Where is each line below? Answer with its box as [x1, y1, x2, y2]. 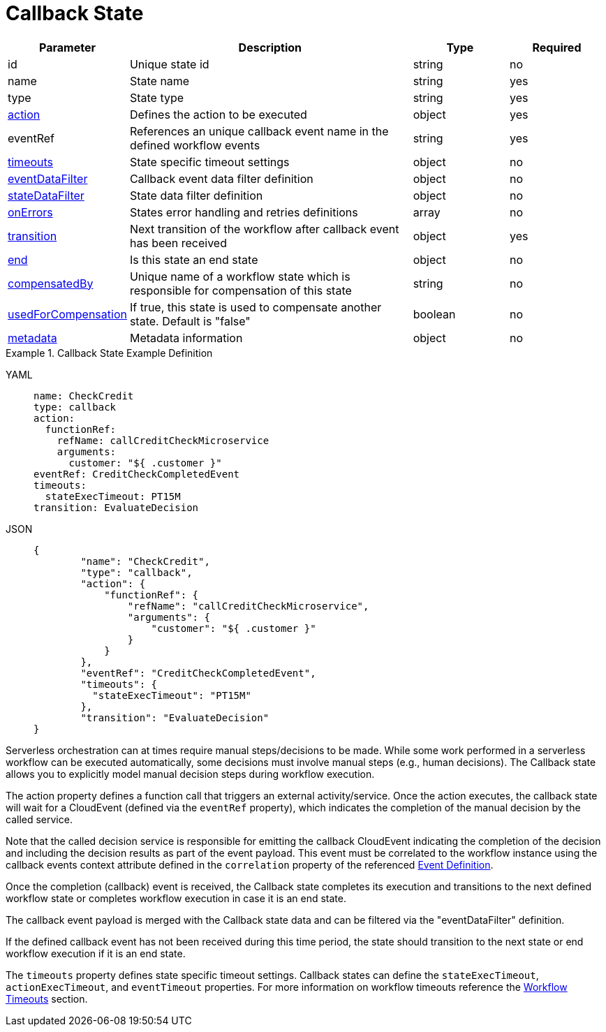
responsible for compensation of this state [129, 283, 352, 297]
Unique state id [129, 57, 209, 71]
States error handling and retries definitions [129, 205, 358, 219]
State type [129, 90, 184, 105]
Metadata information [129, 330, 243, 345]
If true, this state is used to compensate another [129, 300, 382, 314]
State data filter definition [129, 188, 263, 202]
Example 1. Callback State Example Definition [6, 346, 213, 359]
